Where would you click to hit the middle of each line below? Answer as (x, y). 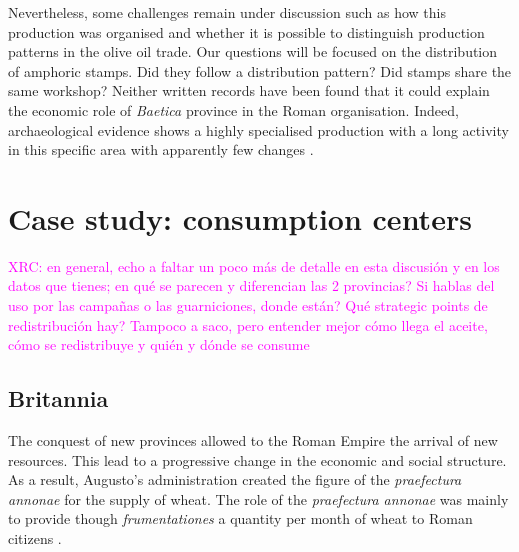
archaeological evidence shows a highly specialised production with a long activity (258, 129)
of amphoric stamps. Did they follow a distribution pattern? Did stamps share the (260, 70)
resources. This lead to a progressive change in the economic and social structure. (257, 459)
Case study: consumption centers (240, 217)
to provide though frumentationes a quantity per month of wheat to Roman (240, 518)
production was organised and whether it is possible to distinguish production (246, 31)
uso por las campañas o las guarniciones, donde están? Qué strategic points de (248, 305)
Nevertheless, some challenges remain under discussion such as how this (227, 12)
